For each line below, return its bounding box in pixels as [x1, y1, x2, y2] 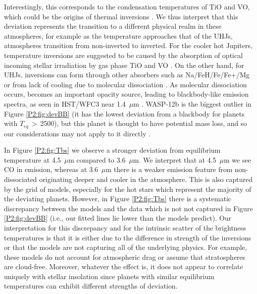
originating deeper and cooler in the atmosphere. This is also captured [39, 174, 253, 184]
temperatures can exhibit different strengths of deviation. [4, 281, 178, 291]
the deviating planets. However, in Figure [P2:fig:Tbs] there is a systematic [4, 193, 231, 204]
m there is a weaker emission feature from [105, 164, 233, 175]
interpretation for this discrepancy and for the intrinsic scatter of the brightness [4, 222, 246, 233]
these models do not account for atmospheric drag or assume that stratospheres [4, 251, 246, 262]
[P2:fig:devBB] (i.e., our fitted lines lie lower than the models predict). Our [4, 213, 232, 223]
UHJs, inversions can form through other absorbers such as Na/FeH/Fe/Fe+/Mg [4, 69, 250, 80]
